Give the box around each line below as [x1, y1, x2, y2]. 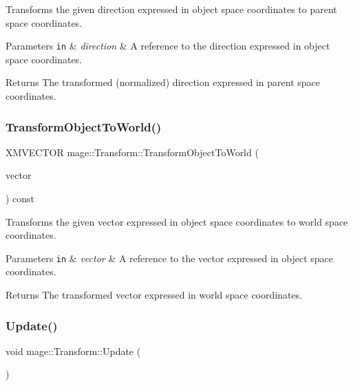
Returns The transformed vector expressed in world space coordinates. [6, 288, 303, 302]
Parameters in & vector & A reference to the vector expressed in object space [6, 250, 334, 265]
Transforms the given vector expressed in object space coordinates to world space [6, 214, 348, 228]
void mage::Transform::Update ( [6, 343, 141, 358]
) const [6, 191, 35, 206]
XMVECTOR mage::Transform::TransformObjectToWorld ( [6, 144, 259, 159]
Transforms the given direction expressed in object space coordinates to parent [6, 2, 337, 16]
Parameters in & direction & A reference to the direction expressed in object [6, 39, 330, 53]
